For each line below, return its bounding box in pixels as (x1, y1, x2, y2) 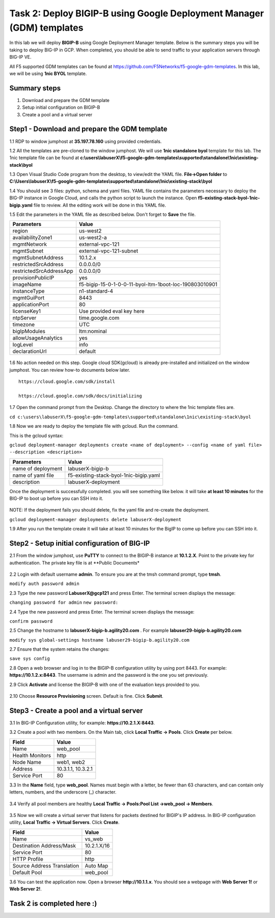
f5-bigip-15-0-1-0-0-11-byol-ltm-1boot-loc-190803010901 (79, 281, 217, 288)
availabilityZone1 (12, 234, 52, 241)
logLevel (12, 341, 33, 348)
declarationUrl (12, 348, 47, 355)
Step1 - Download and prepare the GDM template (9, 125, 168, 134)
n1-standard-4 (79, 288, 114, 295)
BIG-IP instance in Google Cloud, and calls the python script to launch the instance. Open (9, 195, 197, 201)
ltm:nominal (79, 328, 107, 335)
